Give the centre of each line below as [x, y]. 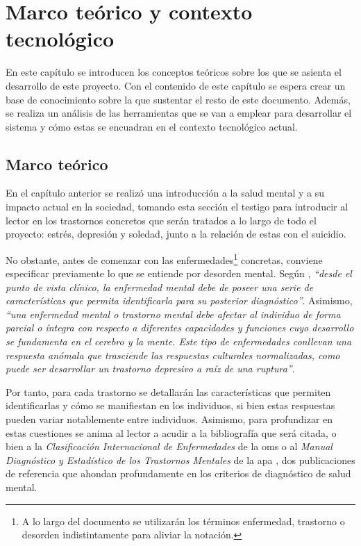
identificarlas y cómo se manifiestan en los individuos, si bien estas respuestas [170, 405]
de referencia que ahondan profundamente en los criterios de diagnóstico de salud [178, 473]
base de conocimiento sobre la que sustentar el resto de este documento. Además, [178, 99]
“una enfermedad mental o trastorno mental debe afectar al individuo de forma [173, 314]
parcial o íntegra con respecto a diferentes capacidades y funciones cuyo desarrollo [180, 328]
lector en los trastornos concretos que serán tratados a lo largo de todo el [161, 220]
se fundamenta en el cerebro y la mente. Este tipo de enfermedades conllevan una [179, 341]
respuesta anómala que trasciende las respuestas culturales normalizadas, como [173, 355]
